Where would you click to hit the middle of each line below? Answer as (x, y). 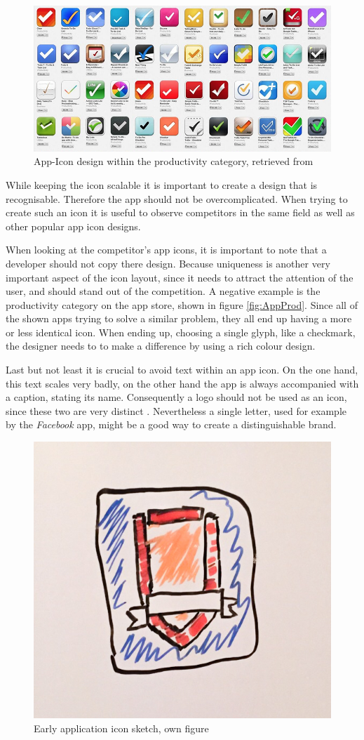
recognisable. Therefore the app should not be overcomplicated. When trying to (177, 198)
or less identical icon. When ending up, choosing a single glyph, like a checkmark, (181, 332)
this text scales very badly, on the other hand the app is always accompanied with (182, 383)
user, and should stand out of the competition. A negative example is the (163, 291)
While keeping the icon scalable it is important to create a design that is (162, 184)
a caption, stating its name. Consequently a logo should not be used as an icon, (176, 397)
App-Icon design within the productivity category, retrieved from (174, 161)
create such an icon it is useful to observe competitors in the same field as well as (180, 212)
